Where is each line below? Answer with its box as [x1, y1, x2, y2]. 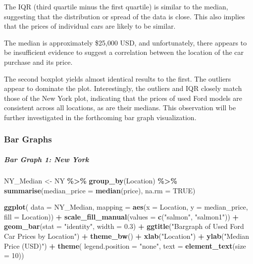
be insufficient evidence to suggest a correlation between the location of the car [4, 47, 244, 57]
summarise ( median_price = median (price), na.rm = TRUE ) [4, 185, 196, 195]
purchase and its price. [4, 56, 73, 67]
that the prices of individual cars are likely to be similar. [4, 21, 176, 31]
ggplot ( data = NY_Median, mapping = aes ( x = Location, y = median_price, [4, 202, 248, 212]
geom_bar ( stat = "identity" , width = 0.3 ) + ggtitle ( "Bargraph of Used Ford [4, 221, 244, 231]
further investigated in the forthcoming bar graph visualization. [4, 112, 197, 122]
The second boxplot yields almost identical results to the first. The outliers [4, 73, 231, 84]
